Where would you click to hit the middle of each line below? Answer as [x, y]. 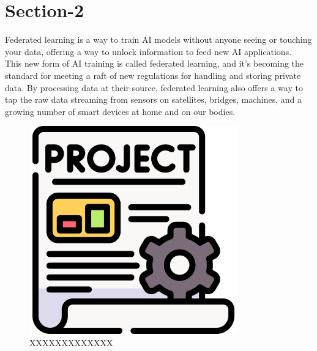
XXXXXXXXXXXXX [71, 343]
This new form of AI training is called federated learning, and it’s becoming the [155, 63]
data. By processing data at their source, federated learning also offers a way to [154, 87]
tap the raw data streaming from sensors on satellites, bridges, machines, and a [153, 99]
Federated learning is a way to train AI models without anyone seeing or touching [158, 39]
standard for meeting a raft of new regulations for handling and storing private [153, 75]
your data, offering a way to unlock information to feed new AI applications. [148, 51]
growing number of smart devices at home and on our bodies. [120, 111]
